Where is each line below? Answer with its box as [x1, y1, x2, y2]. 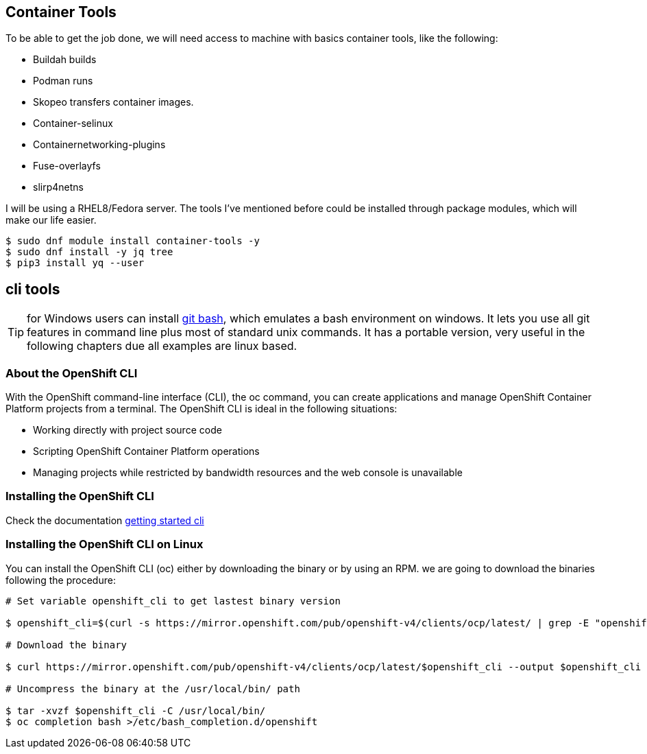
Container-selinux [33, 117, 113, 130]
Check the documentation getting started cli [5, 514, 204, 526]
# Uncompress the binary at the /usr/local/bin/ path [5, 683, 300, 694]
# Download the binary [5, 639, 127, 650]
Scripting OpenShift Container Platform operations [33, 445, 260, 458]
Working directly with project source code [33, 424, 222, 436]
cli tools [5, 280, 60, 298]
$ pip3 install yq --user [5, 257, 145, 269]
